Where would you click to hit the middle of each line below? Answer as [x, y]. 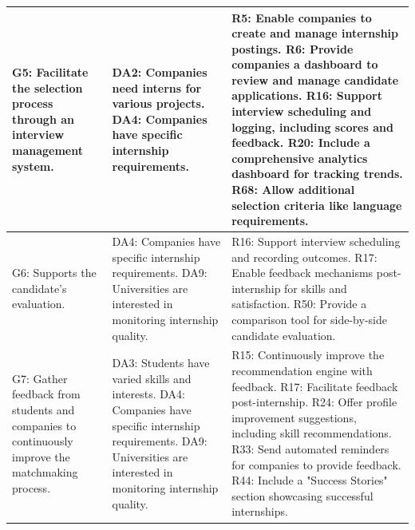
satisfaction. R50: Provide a [299, 304]
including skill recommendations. [312, 433]
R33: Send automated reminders [310, 449]
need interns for [157, 87]
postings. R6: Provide [292, 48]
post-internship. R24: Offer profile [314, 402]
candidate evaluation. [284, 335]
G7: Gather [40, 378]
